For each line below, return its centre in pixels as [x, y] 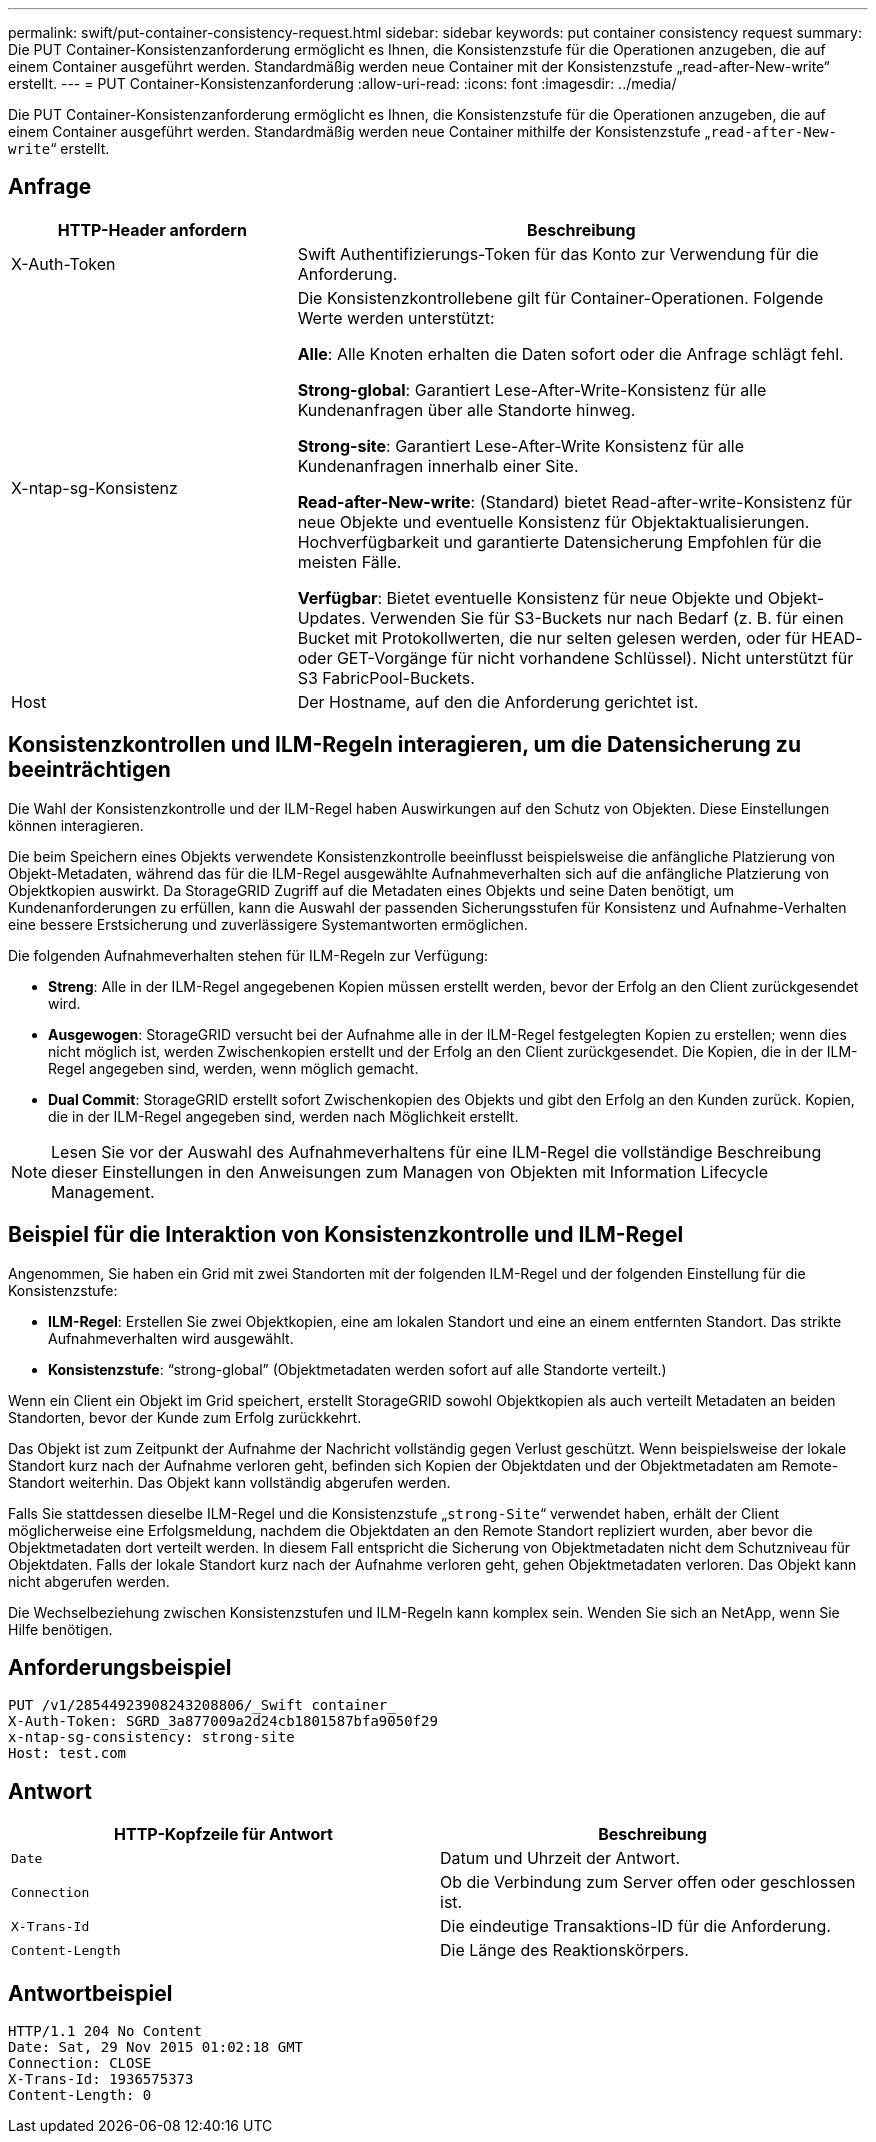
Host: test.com [67, 1753]
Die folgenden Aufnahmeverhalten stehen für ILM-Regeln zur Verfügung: [248, 955]
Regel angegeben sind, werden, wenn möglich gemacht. [233, 1068]
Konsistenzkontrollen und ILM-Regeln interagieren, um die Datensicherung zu [404, 745]
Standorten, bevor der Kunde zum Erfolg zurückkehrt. [185, 1417]
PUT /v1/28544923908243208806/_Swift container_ [202, 1705]
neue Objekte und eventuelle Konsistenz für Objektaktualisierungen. [553, 521]
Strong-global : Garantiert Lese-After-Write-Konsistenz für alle [532, 389]
